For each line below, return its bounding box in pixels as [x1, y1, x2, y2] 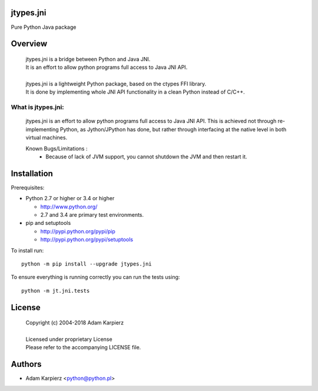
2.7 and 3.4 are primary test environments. [40, 211, 144, 218]
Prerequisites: [11, 184, 45, 191]
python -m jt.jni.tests [21, 287, 90, 294]
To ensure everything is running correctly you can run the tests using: [11, 274, 180, 281]
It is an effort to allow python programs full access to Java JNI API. [25, 64, 188, 71]
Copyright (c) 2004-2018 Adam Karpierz [25, 319, 124, 326]
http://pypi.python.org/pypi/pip [40, 227, 115, 235]
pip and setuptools [25, 220, 71, 227]
